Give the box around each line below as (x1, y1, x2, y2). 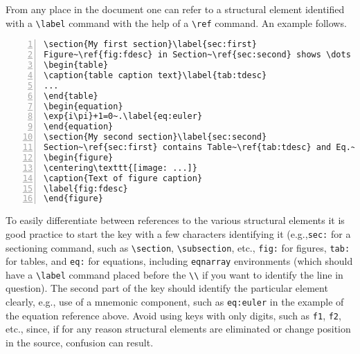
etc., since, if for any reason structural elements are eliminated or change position (6, 322, 351, 336)
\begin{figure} (44, 152, 114, 162)
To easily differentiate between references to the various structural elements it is (6, 213, 345, 227)
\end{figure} (44, 194, 103, 204)
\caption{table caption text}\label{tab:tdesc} (44, 70, 267, 80)
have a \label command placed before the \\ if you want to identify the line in (6, 267, 343, 281)
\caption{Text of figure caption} (44, 173, 203, 183)
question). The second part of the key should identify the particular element (6, 281, 328, 295)
